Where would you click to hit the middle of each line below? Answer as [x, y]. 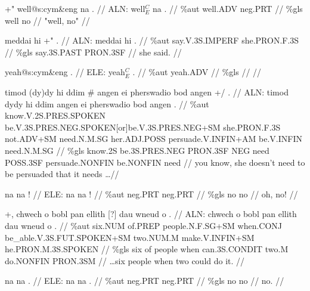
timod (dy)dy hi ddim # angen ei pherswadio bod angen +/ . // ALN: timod [147, 92]
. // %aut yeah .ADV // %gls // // [197, 72]
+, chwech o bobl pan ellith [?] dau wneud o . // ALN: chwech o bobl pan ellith [151, 214]
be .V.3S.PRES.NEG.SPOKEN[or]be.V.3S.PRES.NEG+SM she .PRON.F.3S [143, 127]
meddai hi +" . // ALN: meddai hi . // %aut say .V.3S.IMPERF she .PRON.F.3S [152, 40]
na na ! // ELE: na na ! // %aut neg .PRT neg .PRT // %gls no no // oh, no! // [151, 194]
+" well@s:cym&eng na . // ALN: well [75, 8]
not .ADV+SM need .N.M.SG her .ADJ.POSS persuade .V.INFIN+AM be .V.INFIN [154, 139]
